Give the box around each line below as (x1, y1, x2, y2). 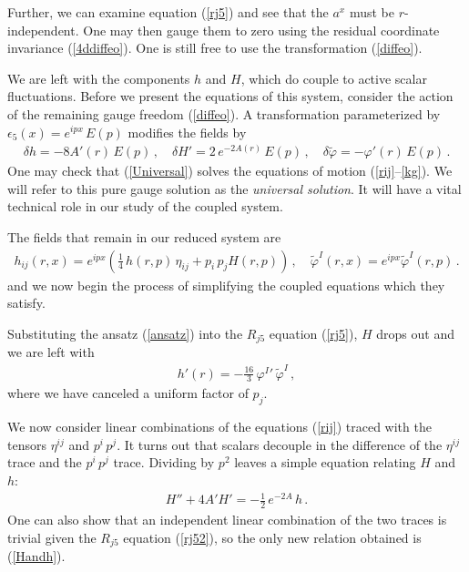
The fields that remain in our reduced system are (7, 227, 281, 246)
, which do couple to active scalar (240, 68, 427, 87)
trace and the (7, 453, 82, 472)
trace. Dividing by (113, 453, 215, 472)
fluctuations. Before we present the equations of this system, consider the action (7, 87, 454, 106)
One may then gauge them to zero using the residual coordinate (83, 20, 440, 39)
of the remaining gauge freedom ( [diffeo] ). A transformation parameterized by (7, 104, 441, 123)
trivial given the (7, 527, 97, 546)
